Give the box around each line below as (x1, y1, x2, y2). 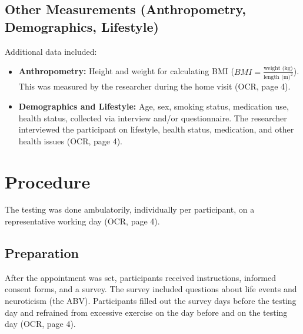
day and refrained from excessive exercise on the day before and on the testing (5, 306, 288, 318)
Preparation (5, 244, 79, 262)
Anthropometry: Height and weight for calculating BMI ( (18, 65, 234, 77)
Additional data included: (5, 45, 97, 57)
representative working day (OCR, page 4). (5, 215, 160, 227)
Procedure (5, 169, 91, 193)
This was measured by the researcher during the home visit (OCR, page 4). (18, 80, 291, 92)
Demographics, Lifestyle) (5, 17, 159, 35)
